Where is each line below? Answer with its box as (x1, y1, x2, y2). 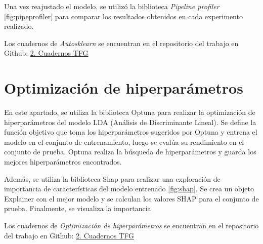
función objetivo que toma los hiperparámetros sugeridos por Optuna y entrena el (4, 127, 257, 137)
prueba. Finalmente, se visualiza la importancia (4, 203, 151, 214)
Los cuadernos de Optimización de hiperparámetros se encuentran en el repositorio (4, 220, 259, 231)
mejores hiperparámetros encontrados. (4, 156, 122, 167)
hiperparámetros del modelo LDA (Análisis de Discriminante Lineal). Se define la (4, 116, 256, 127)
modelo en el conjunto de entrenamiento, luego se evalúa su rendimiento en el (4, 136, 244, 147)
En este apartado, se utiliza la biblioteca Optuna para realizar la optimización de (4, 107, 255, 117)
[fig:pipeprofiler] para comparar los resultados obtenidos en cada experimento (4, 11, 243, 21)
